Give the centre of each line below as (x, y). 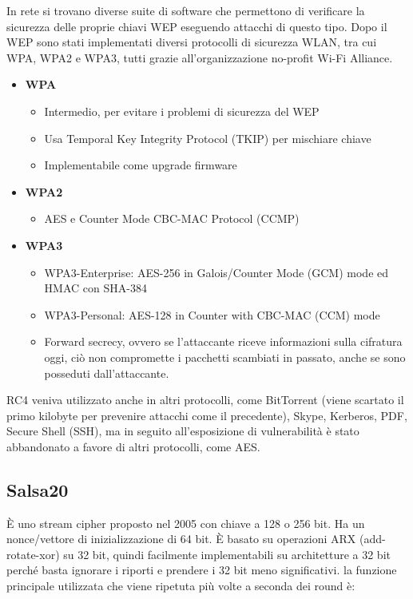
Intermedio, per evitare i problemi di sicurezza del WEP (182, 111)
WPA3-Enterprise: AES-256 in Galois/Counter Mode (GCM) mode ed (216, 272)
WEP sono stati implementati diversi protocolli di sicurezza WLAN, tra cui (192, 42)
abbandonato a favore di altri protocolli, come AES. (133, 446)
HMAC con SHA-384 (95, 288)
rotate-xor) (33, 554)
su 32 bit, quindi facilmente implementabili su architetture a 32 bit (227, 554)
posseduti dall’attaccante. (107, 373)
